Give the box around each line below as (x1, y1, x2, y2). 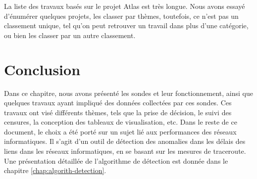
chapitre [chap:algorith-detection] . (4, 165, 106, 176)
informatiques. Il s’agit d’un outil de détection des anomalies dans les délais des (4, 136, 246, 146)
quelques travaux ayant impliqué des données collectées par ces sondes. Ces (4, 97, 232, 108)
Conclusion (4, 59, 81, 79)
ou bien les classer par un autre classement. (4, 30, 136, 40)
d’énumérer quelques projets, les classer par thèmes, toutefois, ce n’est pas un (4, 10, 239, 21)
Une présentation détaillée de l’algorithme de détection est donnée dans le (4, 155, 228, 166)
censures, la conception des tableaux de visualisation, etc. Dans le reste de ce (4, 117, 237, 127)
